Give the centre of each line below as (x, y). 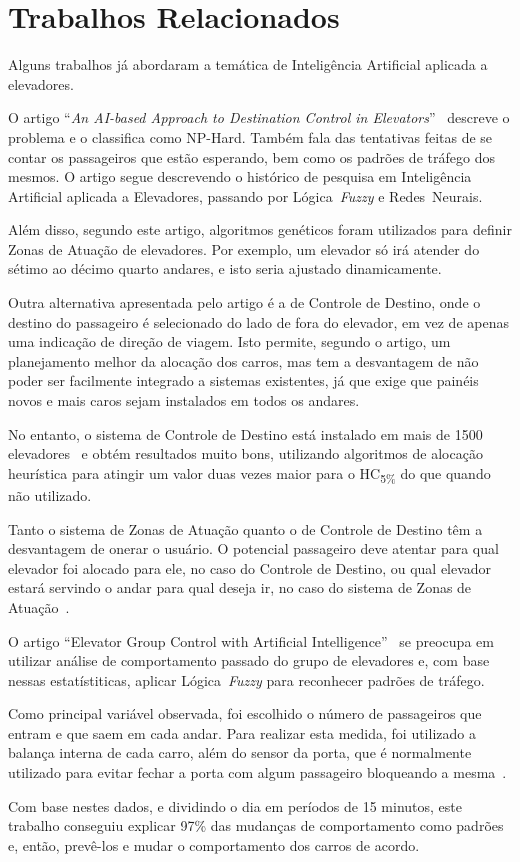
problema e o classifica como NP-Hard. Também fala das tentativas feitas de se (250, 136)
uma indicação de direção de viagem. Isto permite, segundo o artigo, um (229, 341)
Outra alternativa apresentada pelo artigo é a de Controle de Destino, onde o (244, 302)
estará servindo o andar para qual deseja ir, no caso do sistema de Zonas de (240, 587)
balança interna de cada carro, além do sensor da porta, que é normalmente (240, 752)
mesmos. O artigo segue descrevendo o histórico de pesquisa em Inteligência (240, 176)
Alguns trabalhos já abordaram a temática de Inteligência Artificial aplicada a (248, 64)
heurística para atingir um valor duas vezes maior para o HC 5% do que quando (249, 474)
